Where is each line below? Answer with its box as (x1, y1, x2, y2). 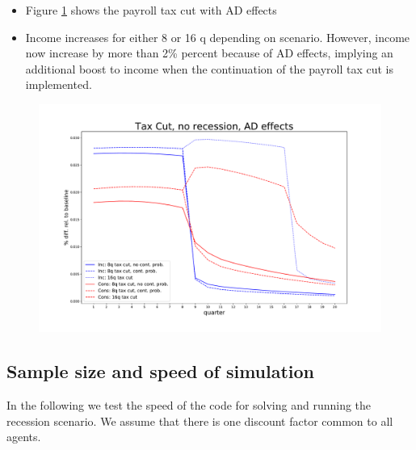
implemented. (25, 76, 92, 93)
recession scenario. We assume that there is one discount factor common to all (6, 412, 393, 429)
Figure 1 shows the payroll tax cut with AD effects (25, 2, 277, 18)
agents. (6, 428, 41, 445)
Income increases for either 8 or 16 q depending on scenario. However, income (25, 28, 410, 45)
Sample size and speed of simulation (6, 359, 315, 384)
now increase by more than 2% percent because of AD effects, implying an (25, 44, 393, 61)
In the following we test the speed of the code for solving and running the (6, 397, 372, 414)
